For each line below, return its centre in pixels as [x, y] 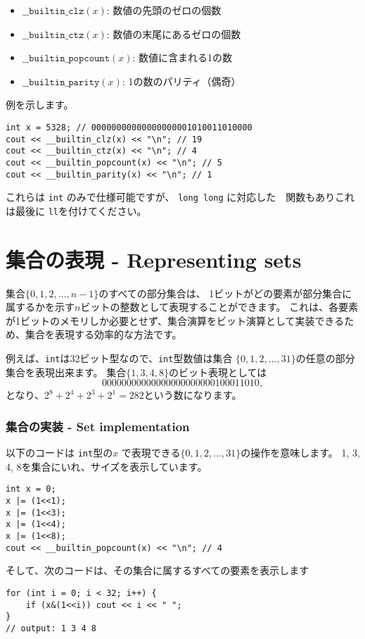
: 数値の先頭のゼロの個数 [164, 10]
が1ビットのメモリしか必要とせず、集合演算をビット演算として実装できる [175, 320]
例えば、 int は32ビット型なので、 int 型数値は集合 [119, 358]
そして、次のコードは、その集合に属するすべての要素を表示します [158, 570]
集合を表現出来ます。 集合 [66, 372]
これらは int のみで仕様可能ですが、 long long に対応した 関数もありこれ [180, 197]
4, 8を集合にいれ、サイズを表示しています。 [107, 466]
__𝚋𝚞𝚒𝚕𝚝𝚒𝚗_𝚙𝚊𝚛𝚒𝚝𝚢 [61, 82]
